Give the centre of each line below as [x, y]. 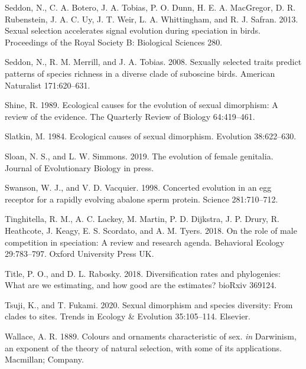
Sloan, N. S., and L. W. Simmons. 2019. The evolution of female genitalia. [139, 156]
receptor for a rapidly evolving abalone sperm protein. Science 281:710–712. [141, 199]
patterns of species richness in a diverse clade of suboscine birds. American [140, 73]
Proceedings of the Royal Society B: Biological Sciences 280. [114, 42]
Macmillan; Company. [44, 359]
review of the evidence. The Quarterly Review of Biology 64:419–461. [130, 116]
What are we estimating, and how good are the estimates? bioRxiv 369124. [141, 285]
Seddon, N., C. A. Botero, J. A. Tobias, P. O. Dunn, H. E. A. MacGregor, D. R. [150, 7]
